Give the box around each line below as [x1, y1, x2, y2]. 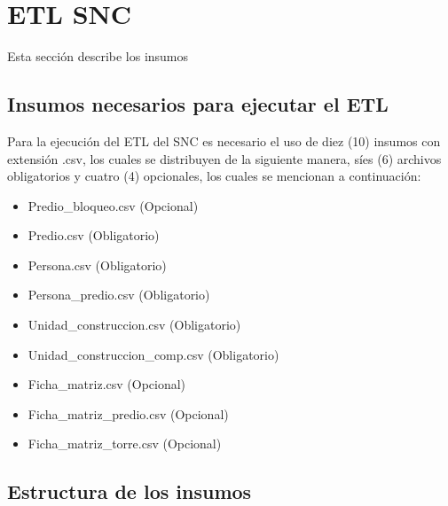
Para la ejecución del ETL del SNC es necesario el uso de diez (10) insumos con [7, 131, 441, 150]
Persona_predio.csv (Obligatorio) [28, 285, 210, 304]
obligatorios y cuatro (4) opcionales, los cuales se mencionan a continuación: [7, 167, 421, 185]
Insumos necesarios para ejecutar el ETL [7, 90, 389, 118]
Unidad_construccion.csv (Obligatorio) [28, 315, 241, 334]
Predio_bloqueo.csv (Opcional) [28, 196, 199, 214]
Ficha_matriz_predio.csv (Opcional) [28, 404, 229, 423]
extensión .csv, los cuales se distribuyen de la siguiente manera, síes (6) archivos [7, 149, 442, 167]
